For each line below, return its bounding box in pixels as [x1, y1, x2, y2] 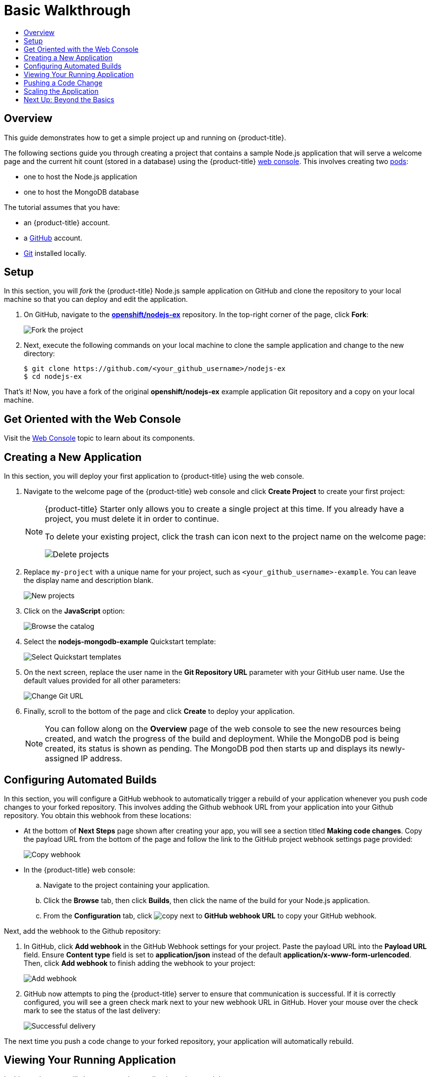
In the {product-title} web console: [24, 865, 136, 874]
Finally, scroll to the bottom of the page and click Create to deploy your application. [24, 707, 295, 716]
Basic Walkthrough [4, 2, 131, 19]
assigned [45, 753, 79, 764]
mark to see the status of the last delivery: [24, 1006, 160, 1015]
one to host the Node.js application [24, 172, 137, 181]
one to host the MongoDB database [24, 187, 139, 196]
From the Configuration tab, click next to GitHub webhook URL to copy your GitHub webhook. [43, 911, 377, 920]
